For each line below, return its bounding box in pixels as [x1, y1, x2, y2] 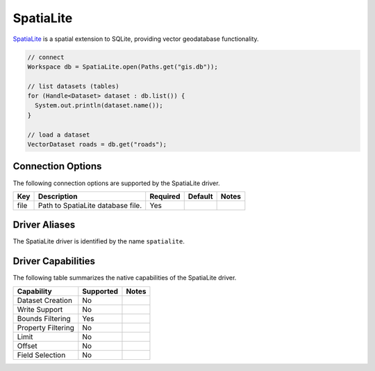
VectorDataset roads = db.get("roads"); [27, 141, 167, 148]
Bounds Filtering [17, 313, 71, 323]
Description [37, 191, 78, 201]
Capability [17, 286, 52, 296]
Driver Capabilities [12, 255, 96, 267]
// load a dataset [27, 130, 90, 139]
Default [187, 191, 213, 201]
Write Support [17, 304, 63, 314]
